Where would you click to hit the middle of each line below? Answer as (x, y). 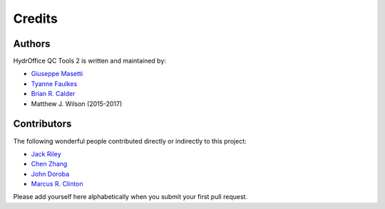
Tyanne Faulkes (54, 84)
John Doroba (50, 173)
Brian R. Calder (53, 94)
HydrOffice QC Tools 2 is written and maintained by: (90, 61)
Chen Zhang (49, 164)
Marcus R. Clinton (57, 184)
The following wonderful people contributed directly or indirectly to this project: (130, 141)
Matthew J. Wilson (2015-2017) (77, 104)
